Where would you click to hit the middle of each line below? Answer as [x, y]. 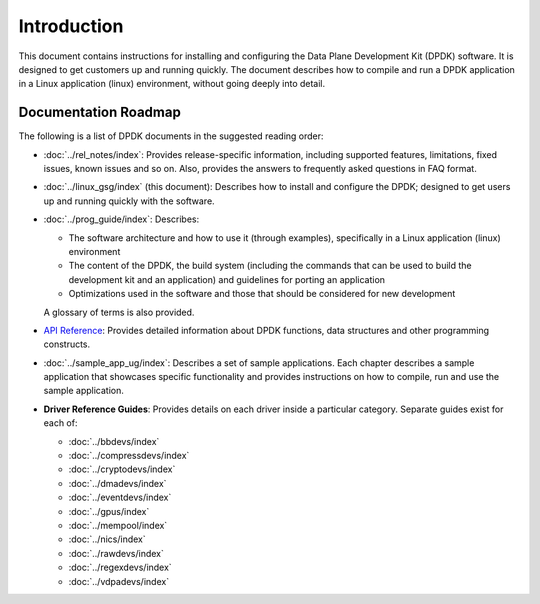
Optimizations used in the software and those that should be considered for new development [262, 294]
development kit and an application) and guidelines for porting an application [226, 279]
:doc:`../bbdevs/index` [114, 441]
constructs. [67, 344]
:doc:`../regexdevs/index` [120, 567]
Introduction [71, 26]
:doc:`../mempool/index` [118, 525]
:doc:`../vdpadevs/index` [119, 581]
